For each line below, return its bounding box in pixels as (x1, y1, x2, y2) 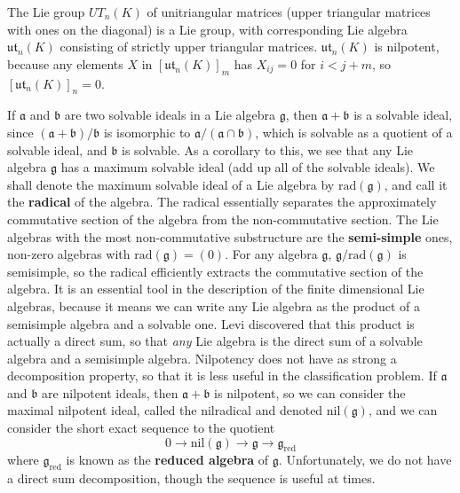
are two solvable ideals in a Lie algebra (64, 106, 275, 124)
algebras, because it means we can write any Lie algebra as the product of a (7, 296, 420, 315)
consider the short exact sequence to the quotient (7, 419, 275, 437)
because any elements (7, 54, 123, 73)
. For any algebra (225, 245, 318, 263)
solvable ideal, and (7, 140, 107, 159)
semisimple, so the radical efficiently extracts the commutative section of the (7, 262, 424, 280)
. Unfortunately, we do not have (278, 450, 452, 469)
